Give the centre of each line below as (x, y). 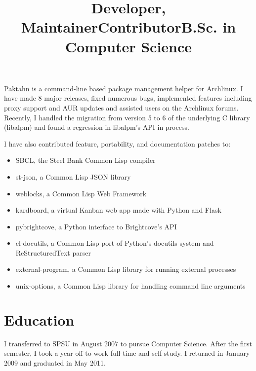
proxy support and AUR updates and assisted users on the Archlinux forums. (121, 107)
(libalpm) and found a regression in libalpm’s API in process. (97, 127)
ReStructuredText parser (53, 252)
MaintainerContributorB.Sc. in (128, 27)
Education (39, 319)
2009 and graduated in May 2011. (55, 362)
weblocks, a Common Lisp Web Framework (81, 193)
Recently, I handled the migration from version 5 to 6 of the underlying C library (127, 117)
